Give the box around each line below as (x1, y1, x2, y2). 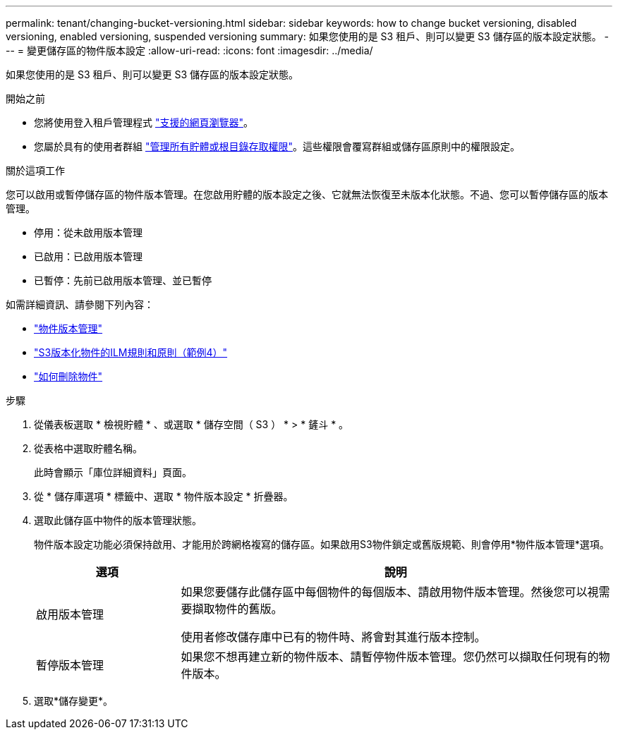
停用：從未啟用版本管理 (34, 226, 143, 238)
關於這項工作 (6, 164, 65, 176)
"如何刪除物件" (34, 370, 103, 382)
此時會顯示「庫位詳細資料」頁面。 (34, 466, 192, 478)
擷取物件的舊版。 (192, 602, 283, 616)
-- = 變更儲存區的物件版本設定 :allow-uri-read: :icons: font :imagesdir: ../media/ (6, 44, 373, 56)
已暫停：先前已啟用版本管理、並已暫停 (34, 274, 212, 286)
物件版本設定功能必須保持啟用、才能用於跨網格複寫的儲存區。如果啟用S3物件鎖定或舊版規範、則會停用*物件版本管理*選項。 (34, 538, 610, 550)
